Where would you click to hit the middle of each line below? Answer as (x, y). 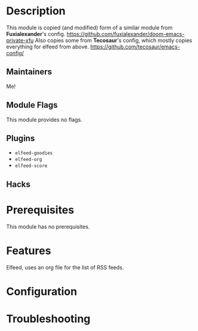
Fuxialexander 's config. (36, 34)
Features (29, 250)
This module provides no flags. (44, 119)
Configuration (42, 291)
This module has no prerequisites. (48, 226)
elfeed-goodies (34, 153)
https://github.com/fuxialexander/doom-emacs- (126, 34)
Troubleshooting (48, 319)
